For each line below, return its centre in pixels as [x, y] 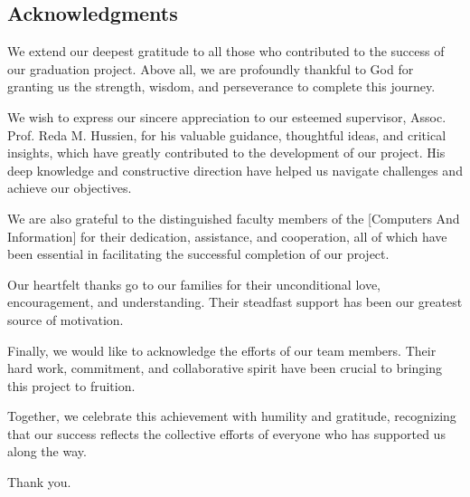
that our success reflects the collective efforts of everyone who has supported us [226, 433]
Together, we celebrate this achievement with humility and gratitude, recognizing [232, 416]
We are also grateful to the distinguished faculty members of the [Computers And [234, 218]
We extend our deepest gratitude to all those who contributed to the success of [226, 51]
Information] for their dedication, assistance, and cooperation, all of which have [227, 236]
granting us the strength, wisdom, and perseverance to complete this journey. [221, 86]
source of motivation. [66, 319]
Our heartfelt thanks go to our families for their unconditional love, [194, 284]
